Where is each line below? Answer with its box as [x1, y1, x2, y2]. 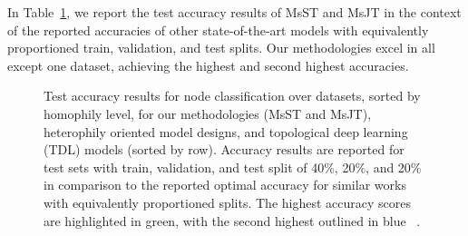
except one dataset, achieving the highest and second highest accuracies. [7, 55, 409, 74]
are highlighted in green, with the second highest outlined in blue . [44, 211, 421, 230]
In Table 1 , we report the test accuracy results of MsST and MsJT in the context [7, 3, 462, 21]
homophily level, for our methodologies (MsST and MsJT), [44, 103, 372, 123]
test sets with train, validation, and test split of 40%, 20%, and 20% [44, 157, 422, 176]
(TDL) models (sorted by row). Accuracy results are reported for [44, 140, 405, 159]
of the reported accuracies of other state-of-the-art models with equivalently [7, 20, 429, 39]
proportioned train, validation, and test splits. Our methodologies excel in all [7, 38, 435, 57]
